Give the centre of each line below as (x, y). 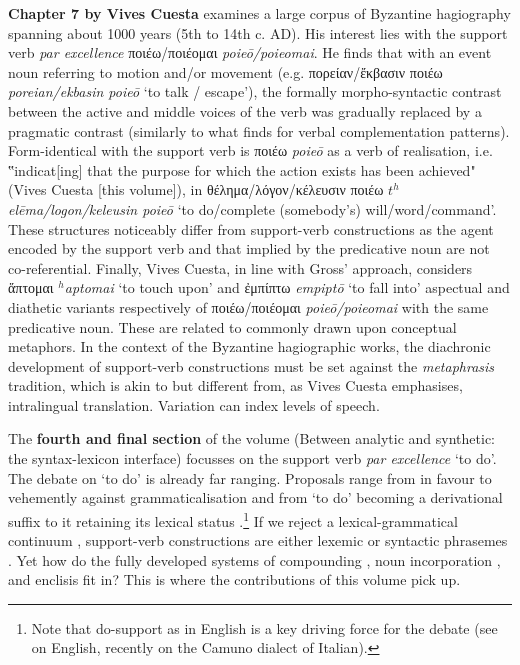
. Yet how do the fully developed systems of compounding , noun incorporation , (254, 559)
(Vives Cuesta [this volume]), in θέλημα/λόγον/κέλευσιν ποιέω (196, 189)
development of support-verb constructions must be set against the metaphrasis (251, 365)
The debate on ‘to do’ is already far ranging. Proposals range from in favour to (250, 477)
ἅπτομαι (31, 287)
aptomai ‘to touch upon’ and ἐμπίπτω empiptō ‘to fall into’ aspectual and (287, 287)
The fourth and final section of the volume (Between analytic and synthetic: (251, 438)
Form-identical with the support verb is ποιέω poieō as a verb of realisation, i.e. (250, 150)
